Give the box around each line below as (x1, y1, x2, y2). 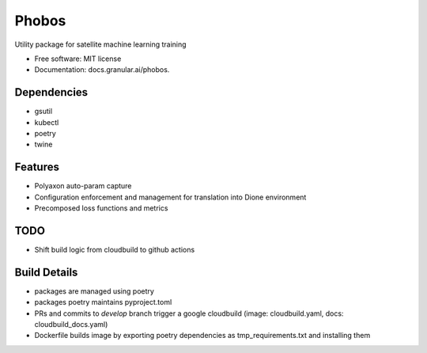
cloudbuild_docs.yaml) (34, 320, 108, 329)
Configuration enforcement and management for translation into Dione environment (34, 192, 307, 202)
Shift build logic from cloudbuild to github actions (34, 245, 195, 254)
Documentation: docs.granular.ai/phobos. (34, 65, 170, 74)
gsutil (34, 107, 53, 116)
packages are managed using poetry (34, 286, 154, 296)
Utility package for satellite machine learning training (14, 40, 187, 49)
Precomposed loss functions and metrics (34, 203, 168, 213)
